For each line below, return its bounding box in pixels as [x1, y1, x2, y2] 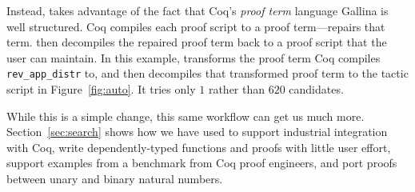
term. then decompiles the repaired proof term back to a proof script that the [6, 34, 387, 50]
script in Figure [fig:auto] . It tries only [6, 81, 196, 98]
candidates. [289, 81, 344, 98]
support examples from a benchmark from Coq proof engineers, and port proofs [6, 154, 397, 171]
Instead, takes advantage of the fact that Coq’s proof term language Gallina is [6, 2, 389, 18]
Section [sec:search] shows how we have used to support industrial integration [6, 123, 388, 140]
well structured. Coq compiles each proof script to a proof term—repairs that [6, 18, 385, 34]
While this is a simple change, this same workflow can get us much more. [6, 107, 365, 124]
